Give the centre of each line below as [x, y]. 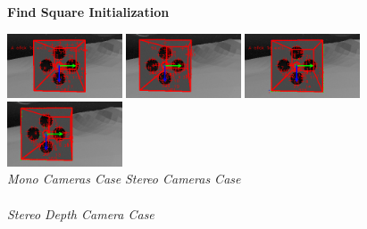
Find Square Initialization [88, 12]
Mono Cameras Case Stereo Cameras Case [124, 179]
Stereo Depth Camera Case [81, 213]
